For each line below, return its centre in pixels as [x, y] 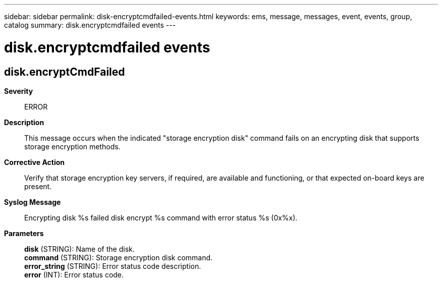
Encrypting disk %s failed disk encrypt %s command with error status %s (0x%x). [161, 217]
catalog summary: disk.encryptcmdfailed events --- [90, 25]
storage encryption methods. [72, 146]
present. [38, 186]
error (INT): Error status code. [74, 274]
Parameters [24, 233]
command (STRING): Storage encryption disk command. [119, 257]
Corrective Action [34, 162]
